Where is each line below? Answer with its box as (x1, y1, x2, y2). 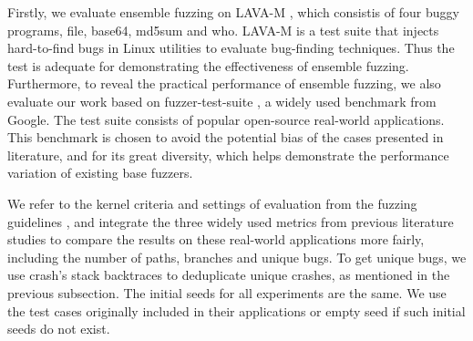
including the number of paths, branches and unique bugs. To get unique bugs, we (7, 247, 467, 266)
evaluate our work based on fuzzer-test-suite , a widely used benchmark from (7, 91, 437, 110)
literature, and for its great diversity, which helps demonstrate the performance (7, 145, 449, 164)
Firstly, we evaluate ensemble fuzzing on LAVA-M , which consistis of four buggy (7, 3, 459, 21)
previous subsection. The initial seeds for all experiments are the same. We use (7, 283, 447, 302)
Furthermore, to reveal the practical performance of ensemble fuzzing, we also (7, 74, 441, 93)
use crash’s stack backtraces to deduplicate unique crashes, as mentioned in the (7, 265, 450, 284)
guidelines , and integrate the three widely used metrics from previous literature (7, 212, 454, 231)
